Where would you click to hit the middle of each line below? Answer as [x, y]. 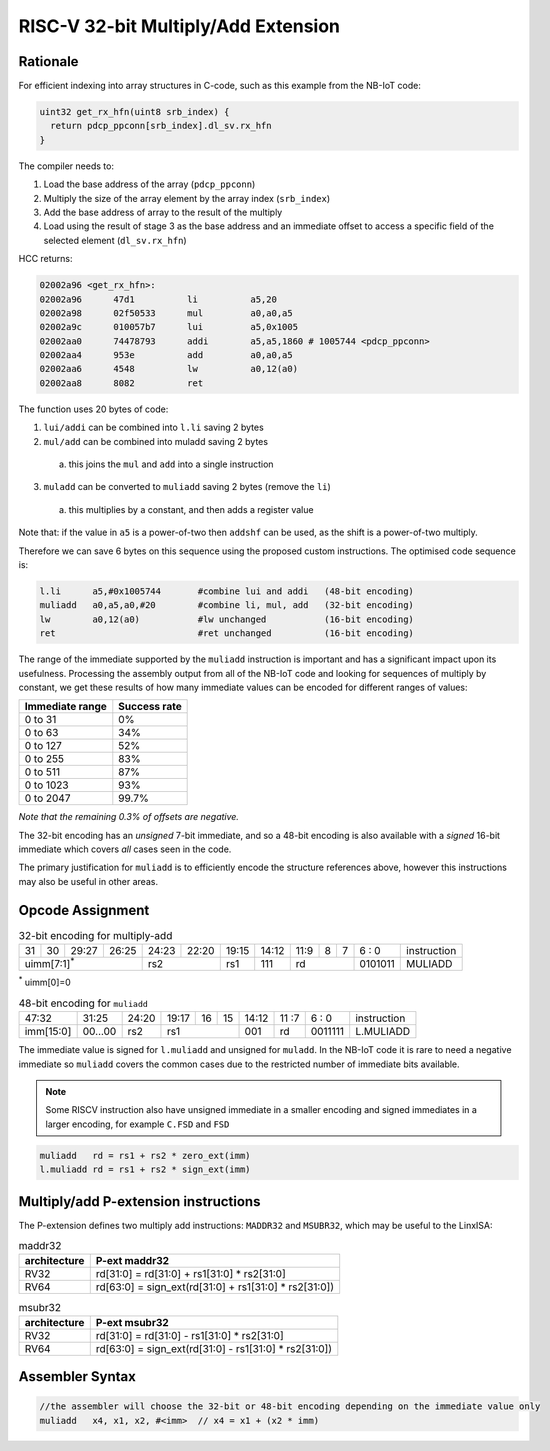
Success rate [150, 707]
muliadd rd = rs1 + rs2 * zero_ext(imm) [145, 1155]
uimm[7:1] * [49, 963]
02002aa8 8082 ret [121, 383]
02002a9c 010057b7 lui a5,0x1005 [169, 327]
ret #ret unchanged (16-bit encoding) [227, 633]
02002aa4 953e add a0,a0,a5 [166, 355]
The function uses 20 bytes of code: [93, 409]
